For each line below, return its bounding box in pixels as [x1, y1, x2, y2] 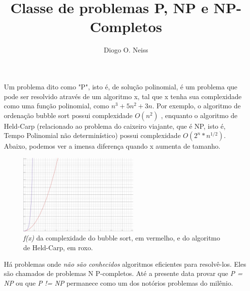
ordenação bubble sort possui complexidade [4, 110, 133, 120]
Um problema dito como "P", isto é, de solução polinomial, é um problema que [4, 81, 237, 91]
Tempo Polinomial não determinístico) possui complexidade [4, 130, 181, 140]
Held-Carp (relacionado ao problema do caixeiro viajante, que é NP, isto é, [4, 120, 226, 131]
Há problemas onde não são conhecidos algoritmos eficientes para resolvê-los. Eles [4, 258, 247, 269]
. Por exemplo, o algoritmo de [152, 101, 241, 111]
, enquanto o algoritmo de [161, 110, 238, 120]
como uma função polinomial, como [4, 101, 109, 111]
